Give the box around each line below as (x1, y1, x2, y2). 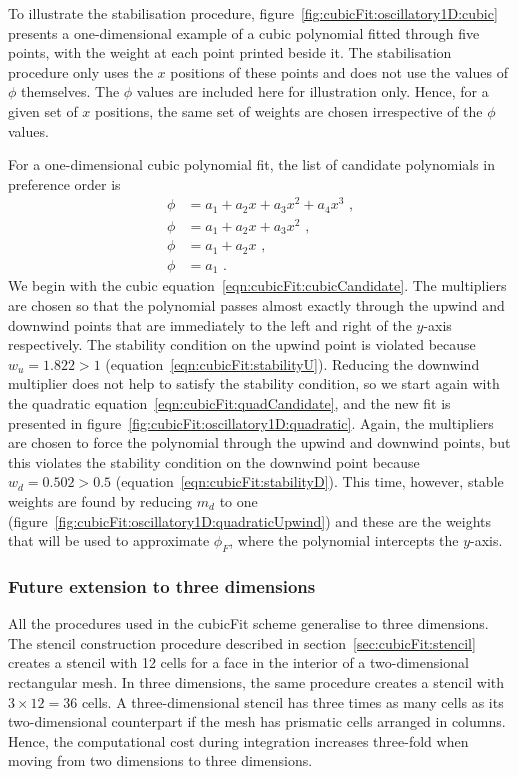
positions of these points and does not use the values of (170, 61, 508, 82)
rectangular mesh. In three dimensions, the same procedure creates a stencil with (8, 671, 505, 692)
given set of (8, 100, 78, 121)
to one (219, 490, 258, 511)
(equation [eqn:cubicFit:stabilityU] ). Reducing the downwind (105, 353, 480, 374)
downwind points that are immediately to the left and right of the (8, 314, 412, 335)
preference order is (8, 173, 121, 194)
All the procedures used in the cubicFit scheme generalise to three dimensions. (8, 613, 489, 634)
